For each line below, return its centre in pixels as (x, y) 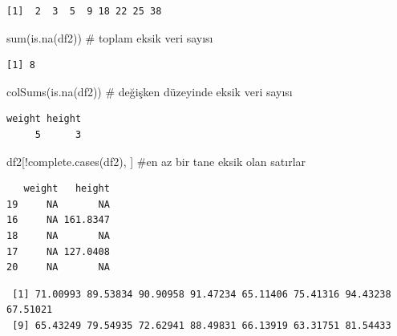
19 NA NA (58, 204)
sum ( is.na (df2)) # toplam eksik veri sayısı (110, 37)
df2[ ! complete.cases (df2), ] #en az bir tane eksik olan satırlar (156, 161)
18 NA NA (58, 235)
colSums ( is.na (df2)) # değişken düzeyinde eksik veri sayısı (150, 91)
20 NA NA (58, 267)
